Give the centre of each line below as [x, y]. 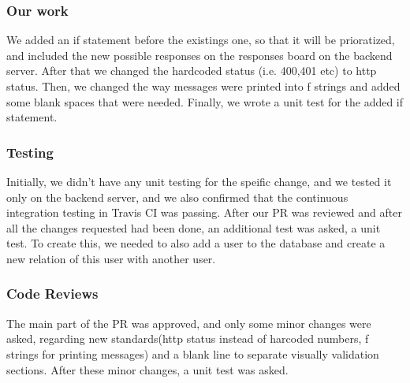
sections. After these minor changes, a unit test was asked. [147, 369]
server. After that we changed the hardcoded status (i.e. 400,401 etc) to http [192, 71]
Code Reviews [52, 294]
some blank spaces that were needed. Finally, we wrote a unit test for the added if [205, 101]
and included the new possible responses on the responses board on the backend [199, 55]
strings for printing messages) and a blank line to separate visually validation [193, 353]
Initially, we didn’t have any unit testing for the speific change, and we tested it [199, 181]
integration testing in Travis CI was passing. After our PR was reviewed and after [204, 212]
